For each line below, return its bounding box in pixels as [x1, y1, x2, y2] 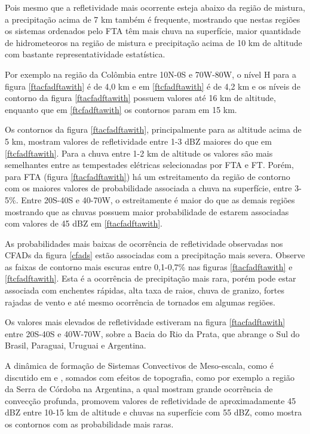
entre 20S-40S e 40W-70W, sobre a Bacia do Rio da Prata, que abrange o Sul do [5, 327, 300, 340]
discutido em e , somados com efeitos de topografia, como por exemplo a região [5, 371, 294, 383]
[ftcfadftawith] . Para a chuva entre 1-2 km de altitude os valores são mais [5, 146, 273, 159]
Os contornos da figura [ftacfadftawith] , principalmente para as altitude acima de [5, 123, 302, 136]
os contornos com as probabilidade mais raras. [5, 418, 174, 430]
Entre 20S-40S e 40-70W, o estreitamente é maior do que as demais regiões [21, 193, 295, 206]
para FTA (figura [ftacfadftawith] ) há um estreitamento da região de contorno [5, 170, 290, 182]
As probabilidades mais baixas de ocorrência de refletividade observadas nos [5, 237, 283, 249]
